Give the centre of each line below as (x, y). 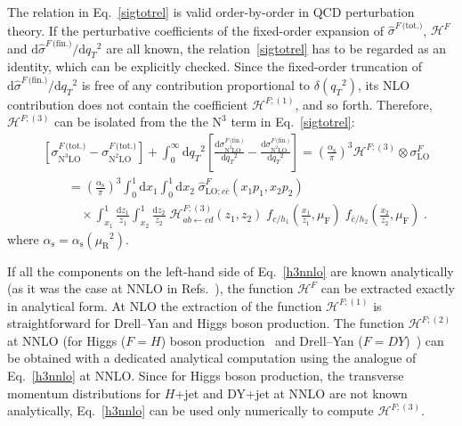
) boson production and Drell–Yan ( (262, 340)
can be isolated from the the (131, 122)
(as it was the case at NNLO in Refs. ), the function (150, 288)
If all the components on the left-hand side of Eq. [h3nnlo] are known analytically (231, 270)
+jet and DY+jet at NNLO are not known (291, 393)
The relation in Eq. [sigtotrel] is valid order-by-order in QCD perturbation (211, 12)
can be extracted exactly (388, 288)
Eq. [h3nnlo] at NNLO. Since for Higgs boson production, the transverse (206, 376)
